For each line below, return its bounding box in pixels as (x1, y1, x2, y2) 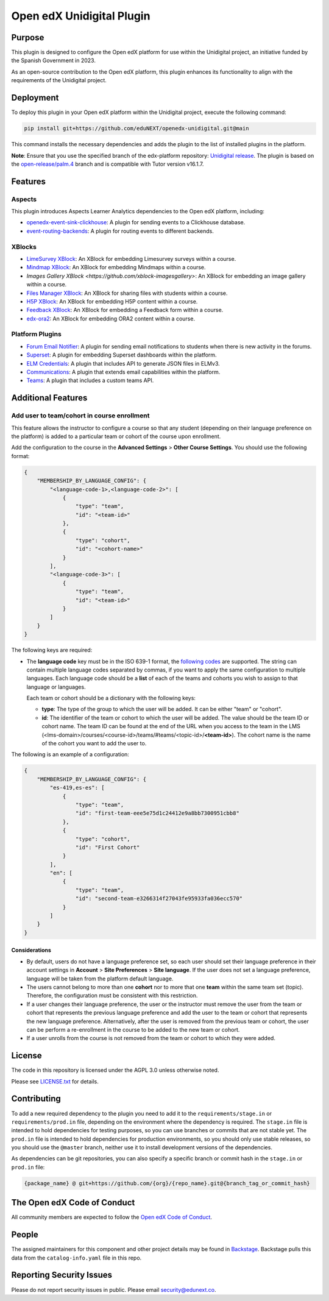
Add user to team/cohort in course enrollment (11, 411, 150, 420)
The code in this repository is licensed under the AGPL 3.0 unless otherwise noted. (11, 1066, 219, 1074)
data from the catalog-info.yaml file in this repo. (11, 1254, 142, 1261)
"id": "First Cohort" (75, 844, 140, 851)
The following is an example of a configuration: (11, 751, 129, 758)
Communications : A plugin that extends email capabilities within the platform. (26, 369, 221, 376)
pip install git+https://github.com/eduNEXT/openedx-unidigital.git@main (24, 125, 249, 132)
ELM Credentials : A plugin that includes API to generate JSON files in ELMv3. (26, 360, 221, 367)
